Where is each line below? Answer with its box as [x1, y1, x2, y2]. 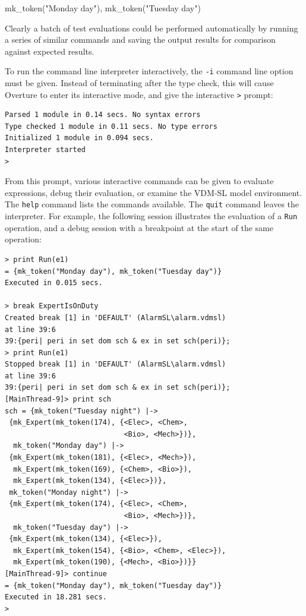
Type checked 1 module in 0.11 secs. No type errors [5, 122, 217, 131]
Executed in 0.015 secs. [5, 279, 103, 288]
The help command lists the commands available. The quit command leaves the [5, 198, 299, 210]
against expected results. [5, 45, 94, 57]
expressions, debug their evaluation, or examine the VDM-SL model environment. [5, 186, 302, 198]
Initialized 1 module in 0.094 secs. [5, 134, 154, 143]
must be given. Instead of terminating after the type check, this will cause [5, 77, 274, 89]
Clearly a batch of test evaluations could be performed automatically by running [5, 21, 298, 34]
